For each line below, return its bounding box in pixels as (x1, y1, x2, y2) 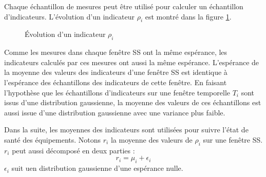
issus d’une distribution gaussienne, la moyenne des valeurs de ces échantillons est (4, 97, 261, 108)
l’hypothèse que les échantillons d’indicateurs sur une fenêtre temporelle (4, 87, 230, 97)
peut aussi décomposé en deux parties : (12, 145, 135, 155)
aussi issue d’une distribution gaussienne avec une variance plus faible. (4, 107, 225, 117)
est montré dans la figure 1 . (145, 11, 232, 22)
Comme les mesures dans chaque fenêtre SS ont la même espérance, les (4, 47, 227, 57)
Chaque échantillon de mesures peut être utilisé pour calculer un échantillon (4, 1, 243, 11)
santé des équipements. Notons (4, 134, 101, 145)
